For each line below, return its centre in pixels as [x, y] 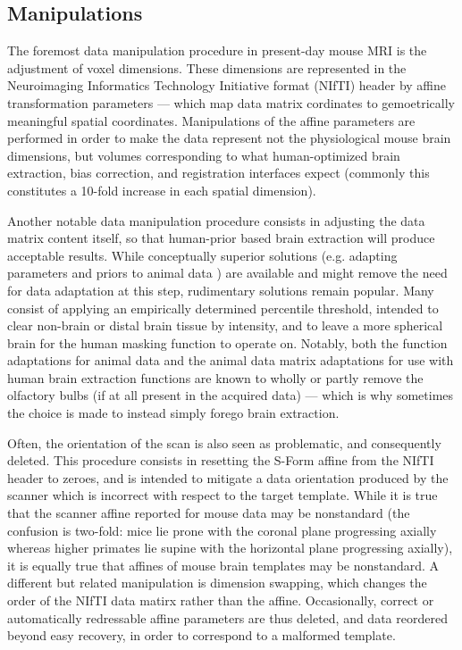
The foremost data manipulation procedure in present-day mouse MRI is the [217, 50]
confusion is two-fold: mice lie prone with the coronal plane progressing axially [222, 530]
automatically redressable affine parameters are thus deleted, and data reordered [227, 617]
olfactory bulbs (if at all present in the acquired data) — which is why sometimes [231, 395]
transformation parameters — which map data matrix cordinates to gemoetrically [231, 102]
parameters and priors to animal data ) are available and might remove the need [227, 273]
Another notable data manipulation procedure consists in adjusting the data [216, 220]
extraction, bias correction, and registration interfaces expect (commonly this [218, 173]
